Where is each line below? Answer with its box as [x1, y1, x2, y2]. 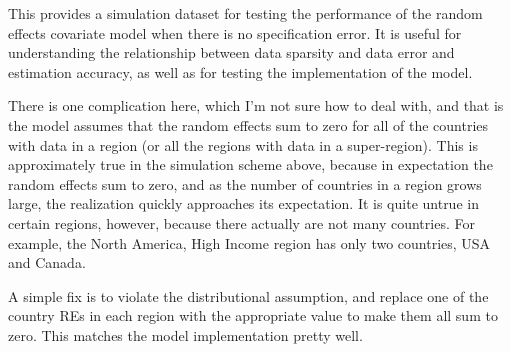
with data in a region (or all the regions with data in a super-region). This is [8, 134, 478, 155]
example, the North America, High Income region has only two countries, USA [8, 232, 491, 253]
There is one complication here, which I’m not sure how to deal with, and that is [8, 95, 504, 116]
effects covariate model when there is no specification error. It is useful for [8, 22, 462, 43]
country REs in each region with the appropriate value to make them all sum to [8, 305, 498, 326]
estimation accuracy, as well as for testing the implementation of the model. [8, 61, 473, 82]
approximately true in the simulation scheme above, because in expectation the [8, 154, 493, 175]
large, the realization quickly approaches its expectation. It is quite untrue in [8, 193, 479, 214]
